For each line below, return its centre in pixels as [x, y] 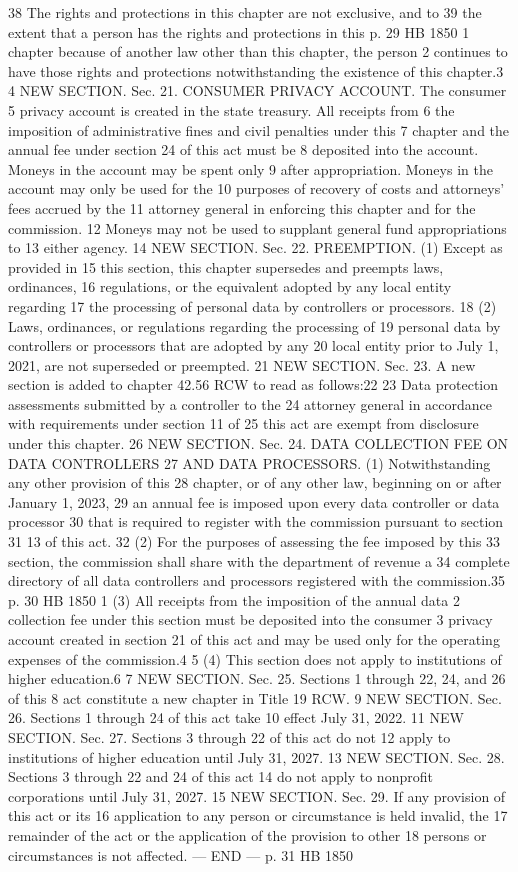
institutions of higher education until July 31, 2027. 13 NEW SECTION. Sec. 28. [256, 756]
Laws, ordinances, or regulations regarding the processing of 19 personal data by [254, 325]
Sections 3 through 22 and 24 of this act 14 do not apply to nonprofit [220, 776]
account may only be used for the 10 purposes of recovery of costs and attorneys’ [256, 188]
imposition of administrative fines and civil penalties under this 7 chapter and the [259, 129]
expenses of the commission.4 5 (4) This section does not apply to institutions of [255, 658]
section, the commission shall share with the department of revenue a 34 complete [259, 560]
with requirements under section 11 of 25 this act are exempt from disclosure [243, 423]
